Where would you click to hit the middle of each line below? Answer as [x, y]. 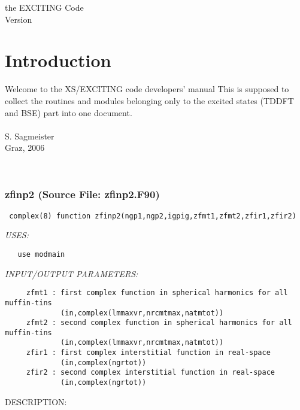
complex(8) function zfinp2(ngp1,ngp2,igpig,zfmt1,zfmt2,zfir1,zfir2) [153, 216]
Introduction [58, 60]
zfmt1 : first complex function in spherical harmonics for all [157, 293]
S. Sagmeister [30, 136]
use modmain [41, 254]
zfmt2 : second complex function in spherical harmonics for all [159, 323]
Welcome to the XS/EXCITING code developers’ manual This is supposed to [147, 89]
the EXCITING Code [44, 7]
